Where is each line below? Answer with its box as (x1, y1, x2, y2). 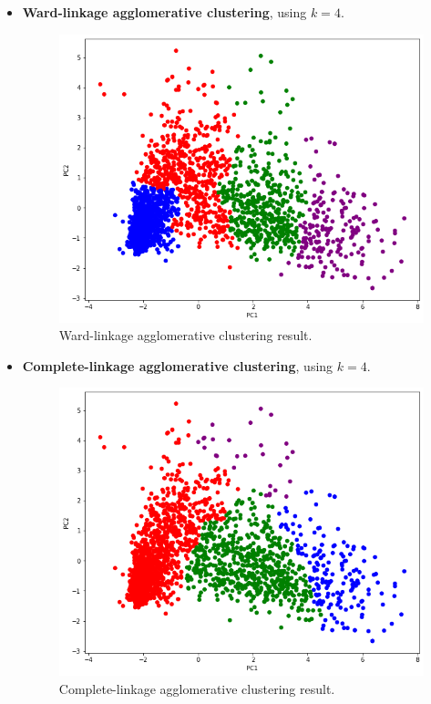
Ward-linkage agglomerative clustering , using (22, 3, 307, 21)
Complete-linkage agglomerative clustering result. (58, 678, 335, 698)
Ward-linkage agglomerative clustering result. (58, 326, 313, 345)
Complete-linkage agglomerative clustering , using (22, 356, 334, 375)
